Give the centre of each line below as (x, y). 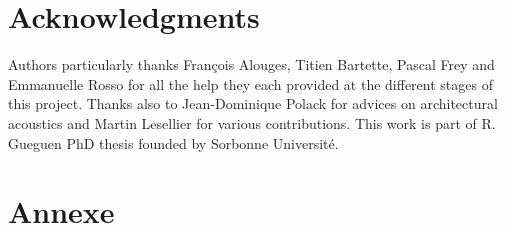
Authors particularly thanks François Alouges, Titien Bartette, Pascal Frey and (251, 64)
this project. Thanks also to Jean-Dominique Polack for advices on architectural (253, 103)
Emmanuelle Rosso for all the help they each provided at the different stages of (250, 83)
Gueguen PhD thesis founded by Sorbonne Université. (173, 142)
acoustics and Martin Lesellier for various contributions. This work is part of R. (252, 122)
